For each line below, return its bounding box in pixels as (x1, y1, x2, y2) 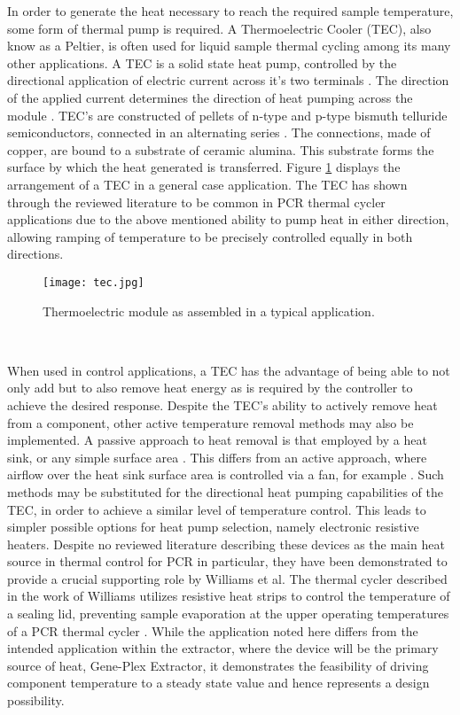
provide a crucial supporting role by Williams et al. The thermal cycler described (7, 569, 448, 587)
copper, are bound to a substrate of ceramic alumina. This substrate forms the (7, 140, 434, 159)
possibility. (7, 691, 65, 710)
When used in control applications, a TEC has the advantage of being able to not (7, 361, 450, 379)
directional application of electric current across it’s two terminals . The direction (7, 71, 449, 89)
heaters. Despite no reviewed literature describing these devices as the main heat (7, 534, 445, 553)
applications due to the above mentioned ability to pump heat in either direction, (7, 210, 449, 229)
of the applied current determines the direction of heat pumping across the (7, 88, 413, 106)
